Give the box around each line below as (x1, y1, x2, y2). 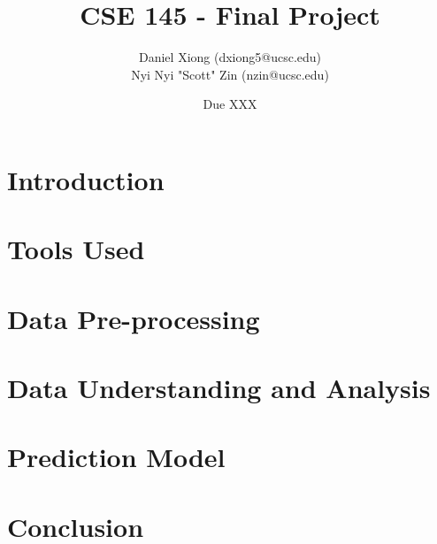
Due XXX (203, 95, 257, 113)
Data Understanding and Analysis (7, 370, 431, 406)
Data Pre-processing (7, 300, 260, 336)
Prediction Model (7, 439, 226, 475)
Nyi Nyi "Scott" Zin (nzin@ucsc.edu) (131, 65, 329, 83)
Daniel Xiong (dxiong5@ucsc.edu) (138, 48, 322, 66)
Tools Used (7, 231, 145, 267)
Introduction (7, 161, 165, 197)
